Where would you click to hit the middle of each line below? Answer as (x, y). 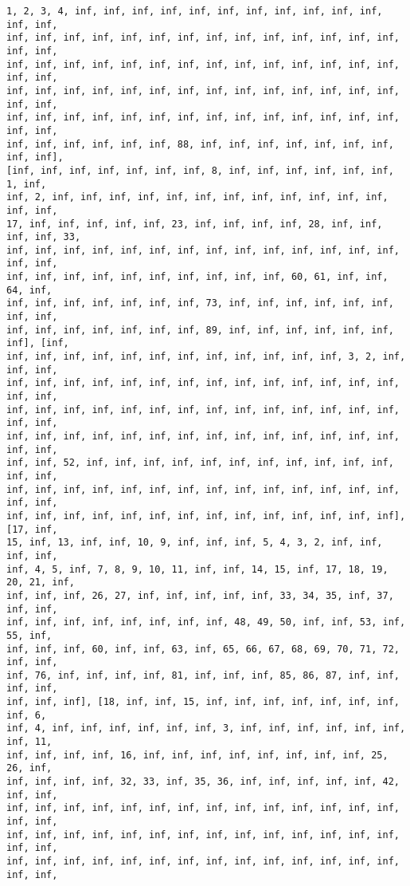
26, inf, (29, 768)
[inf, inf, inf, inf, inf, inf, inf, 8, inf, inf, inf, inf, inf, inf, (200, 170)
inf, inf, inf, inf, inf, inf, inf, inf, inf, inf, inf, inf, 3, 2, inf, (206, 357)
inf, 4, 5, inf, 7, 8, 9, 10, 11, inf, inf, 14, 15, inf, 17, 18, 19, (197, 569)
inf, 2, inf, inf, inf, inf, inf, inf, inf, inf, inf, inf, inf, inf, (197, 197)
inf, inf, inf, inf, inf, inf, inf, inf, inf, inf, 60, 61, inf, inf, (197, 277)
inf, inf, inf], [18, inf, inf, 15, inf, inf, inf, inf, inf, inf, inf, (203, 702)
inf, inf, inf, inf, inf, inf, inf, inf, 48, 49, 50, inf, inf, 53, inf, (206, 622)
